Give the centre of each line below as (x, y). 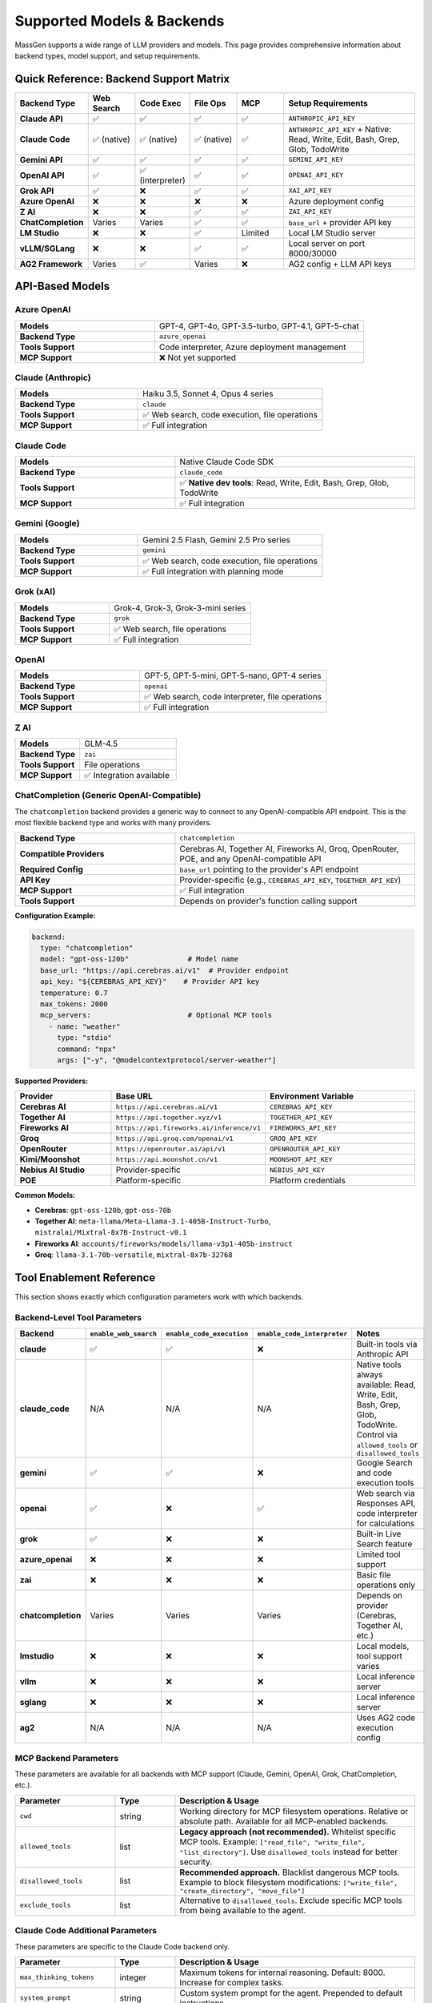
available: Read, (386, 1384)
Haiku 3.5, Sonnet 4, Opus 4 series (208, 394)
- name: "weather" (84, 1026)
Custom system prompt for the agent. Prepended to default (291, 1993)
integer (133, 1977)
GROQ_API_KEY (293, 1138)
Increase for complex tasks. (232, 1982)
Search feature (384, 1544)
